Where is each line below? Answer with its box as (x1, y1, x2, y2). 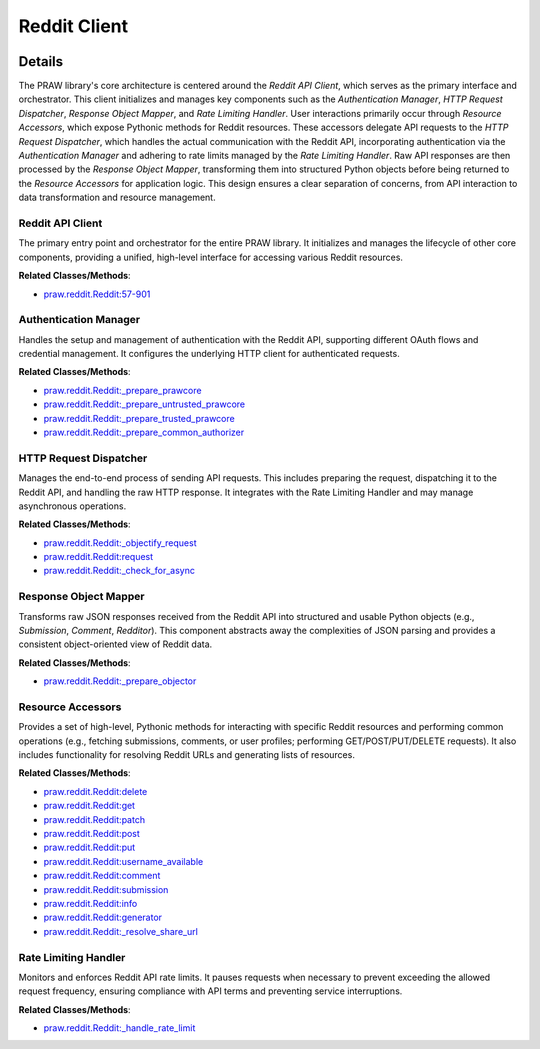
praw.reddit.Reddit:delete (43, 785, 148, 797)
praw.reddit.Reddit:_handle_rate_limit (43, 1022, 196, 1034)
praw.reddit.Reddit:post (43, 828, 140, 840)
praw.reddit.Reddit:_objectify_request (43, 536, 197, 549)
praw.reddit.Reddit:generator (43, 911, 163, 924)
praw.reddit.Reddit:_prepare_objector (43, 675, 197, 687)
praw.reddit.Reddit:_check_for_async (43, 565, 195, 577)
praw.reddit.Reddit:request (43, 551, 154, 563)
